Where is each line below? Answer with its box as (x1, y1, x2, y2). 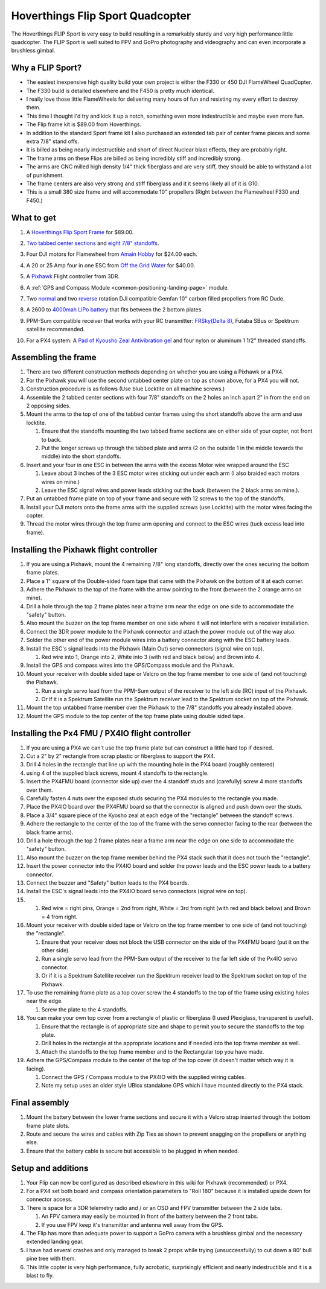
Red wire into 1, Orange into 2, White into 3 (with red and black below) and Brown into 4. (41, 654, 261, 661)
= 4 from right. (41, 913, 78, 920)
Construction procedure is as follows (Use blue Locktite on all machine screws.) (26, 385, 225, 392)
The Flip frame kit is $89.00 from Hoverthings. (26, 121, 142, 128)
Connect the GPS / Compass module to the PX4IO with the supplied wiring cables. (41, 1073, 246, 1080)
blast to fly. (26, 1271, 54, 1279)
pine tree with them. (26, 1255, 77, 1262)
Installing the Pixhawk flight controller (11, 544, 158, 555)
